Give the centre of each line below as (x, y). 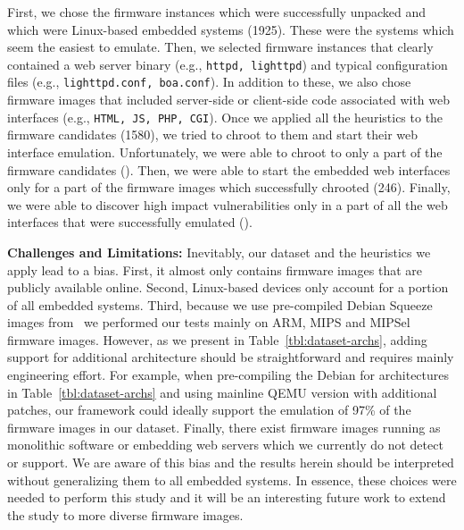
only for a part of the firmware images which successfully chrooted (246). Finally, (229, 187)
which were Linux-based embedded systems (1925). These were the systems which (231, 29)
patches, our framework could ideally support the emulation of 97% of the (209, 410)
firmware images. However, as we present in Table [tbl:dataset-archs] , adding (217, 339)
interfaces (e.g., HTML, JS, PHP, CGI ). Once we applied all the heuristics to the (225, 117)
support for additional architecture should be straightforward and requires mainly (231, 357)
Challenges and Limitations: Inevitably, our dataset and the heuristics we (219, 252)
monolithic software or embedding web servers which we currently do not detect (225, 445)
